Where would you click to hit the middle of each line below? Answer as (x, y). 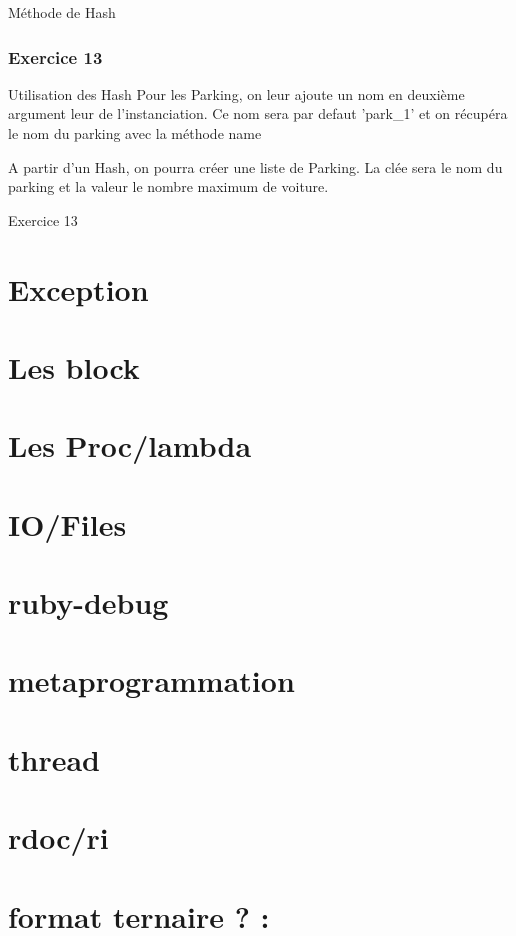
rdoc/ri (58, 837)
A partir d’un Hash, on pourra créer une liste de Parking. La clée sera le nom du (255, 166)
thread (54, 758)
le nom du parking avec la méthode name (135, 133)
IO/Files (67, 523)
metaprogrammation (151, 680)
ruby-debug (88, 602)
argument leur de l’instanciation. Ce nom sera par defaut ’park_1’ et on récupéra (258, 113)
